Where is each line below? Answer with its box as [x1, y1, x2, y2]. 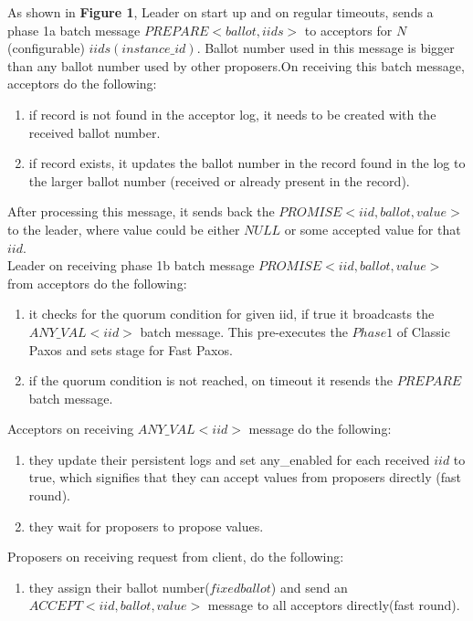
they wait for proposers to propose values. [28, 516, 264, 535]
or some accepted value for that [284, 219, 461, 238]
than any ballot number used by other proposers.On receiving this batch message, [7, 56, 465, 75]
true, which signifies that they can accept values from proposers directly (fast [28, 468, 461, 487]
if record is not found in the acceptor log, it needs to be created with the [28, 104, 436, 123]
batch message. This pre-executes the [140, 321, 348, 341]
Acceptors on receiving [7, 419, 134, 438]
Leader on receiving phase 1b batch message [7, 256, 255, 275]
